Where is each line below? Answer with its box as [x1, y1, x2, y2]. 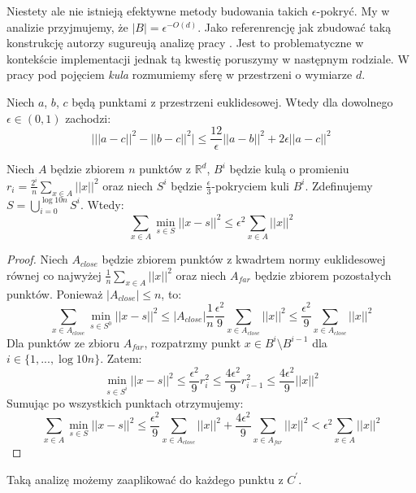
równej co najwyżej [6, 266, 102, 283]
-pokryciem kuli [211, 177, 289, 194]
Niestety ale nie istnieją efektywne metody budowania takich [6, 2, 309, 19]
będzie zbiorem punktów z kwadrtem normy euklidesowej [102, 251, 386, 268]
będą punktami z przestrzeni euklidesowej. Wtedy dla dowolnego [71, 93, 393, 110]
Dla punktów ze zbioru [6, 334, 120, 351]
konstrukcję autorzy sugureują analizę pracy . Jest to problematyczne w [6, 34, 364, 51]
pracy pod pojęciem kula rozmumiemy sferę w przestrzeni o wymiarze [6, 66, 353, 83]
